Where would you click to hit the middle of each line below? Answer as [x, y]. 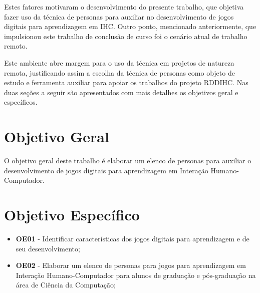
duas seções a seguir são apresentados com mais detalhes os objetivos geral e [121, 92]
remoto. [16, 46]
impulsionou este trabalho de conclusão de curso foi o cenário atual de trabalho [126, 36]
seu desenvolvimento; [48, 248]
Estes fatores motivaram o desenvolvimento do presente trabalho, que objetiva [124, 7]
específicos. [21, 102]
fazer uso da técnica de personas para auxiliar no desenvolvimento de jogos [119, 16]
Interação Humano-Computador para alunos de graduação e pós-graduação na [136, 275]
